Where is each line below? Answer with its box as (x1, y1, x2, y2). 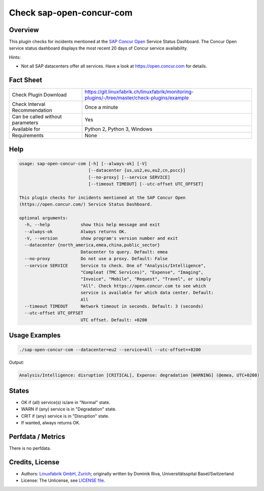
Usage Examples (9, 331, 61, 339)
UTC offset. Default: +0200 (80, 317, 148, 322)
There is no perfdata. (9, 445, 51, 451)
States (9, 387, 29, 395)
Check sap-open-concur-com (9, 7, 133, 18)
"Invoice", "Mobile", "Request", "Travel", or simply (80, 276, 211, 282)
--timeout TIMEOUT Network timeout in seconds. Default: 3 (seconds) (24, 304, 204, 309)
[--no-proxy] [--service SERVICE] (88, 174, 170, 180)
